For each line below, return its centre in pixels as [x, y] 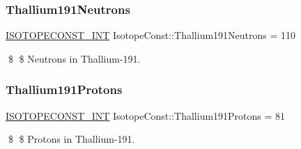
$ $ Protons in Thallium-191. [71, 139]
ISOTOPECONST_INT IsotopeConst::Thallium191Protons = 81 [146, 115]
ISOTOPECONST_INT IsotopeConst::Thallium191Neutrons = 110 [151, 35]
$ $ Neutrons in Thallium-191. [74, 58]
